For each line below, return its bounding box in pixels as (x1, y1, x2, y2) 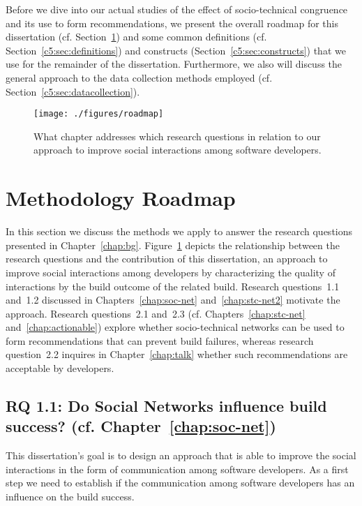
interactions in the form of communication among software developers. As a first (6, 461, 349, 476)
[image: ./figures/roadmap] (33, 109, 164, 119)
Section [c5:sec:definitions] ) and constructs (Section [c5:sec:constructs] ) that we (6, 43, 346, 57)
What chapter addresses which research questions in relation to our (33, 128, 321, 143)
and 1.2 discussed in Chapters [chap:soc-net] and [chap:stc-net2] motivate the (6, 292, 340, 307)
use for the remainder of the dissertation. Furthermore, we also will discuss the (6, 57, 342, 71)
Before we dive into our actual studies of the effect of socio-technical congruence (6, 2, 348, 16)
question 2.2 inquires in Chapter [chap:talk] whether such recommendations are (6, 347, 348, 362)
